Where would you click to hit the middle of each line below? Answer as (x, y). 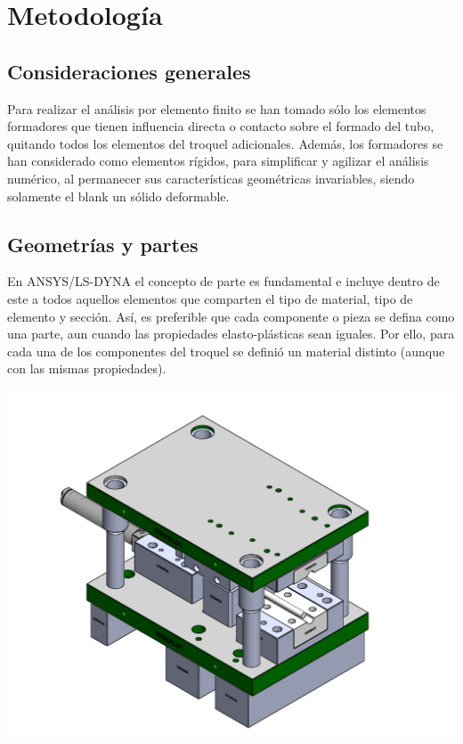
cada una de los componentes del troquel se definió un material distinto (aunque (226, 351)
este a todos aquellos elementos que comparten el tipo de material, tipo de (210, 298)
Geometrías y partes (103, 244)
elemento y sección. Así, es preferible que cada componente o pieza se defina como (231, 316)
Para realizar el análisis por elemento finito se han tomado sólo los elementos (217, 108)
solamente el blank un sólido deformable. (118, 196)
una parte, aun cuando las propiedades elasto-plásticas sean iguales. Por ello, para (231, 334)
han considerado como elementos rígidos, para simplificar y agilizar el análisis (218, 161)
